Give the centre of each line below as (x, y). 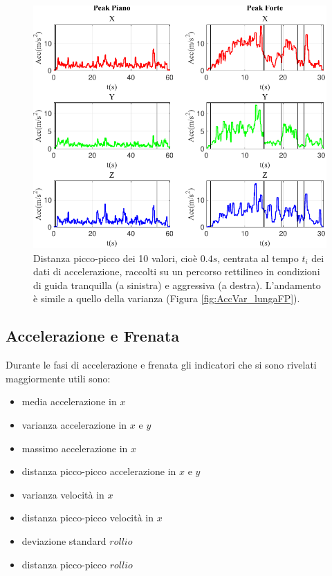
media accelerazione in (69, 401)
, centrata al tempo (258, 258)
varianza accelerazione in (74, 424)
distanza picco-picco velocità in (88, 518)
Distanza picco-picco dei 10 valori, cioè (116, 258)
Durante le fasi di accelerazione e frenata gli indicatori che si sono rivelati (161, 365)
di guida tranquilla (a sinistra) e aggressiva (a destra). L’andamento (177, 285)
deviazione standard (64, 540)
